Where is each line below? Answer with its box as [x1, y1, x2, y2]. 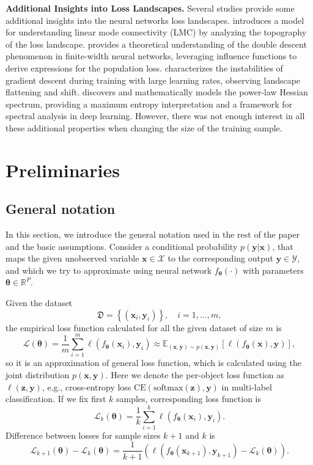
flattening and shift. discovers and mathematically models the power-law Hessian [6, 86, 308, 98]
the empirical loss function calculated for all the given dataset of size [6, 321, 263, 334]
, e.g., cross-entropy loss [42, 380, 131, 393]
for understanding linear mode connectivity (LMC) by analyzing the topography [6, 26, 307, 38]
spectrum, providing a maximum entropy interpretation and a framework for [6, 97, 293, 110]
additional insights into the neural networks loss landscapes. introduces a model [6, 13, 304, 26]
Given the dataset [6, 296, 73, 309]
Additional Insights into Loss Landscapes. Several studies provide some [6, 2, 295, 14]
